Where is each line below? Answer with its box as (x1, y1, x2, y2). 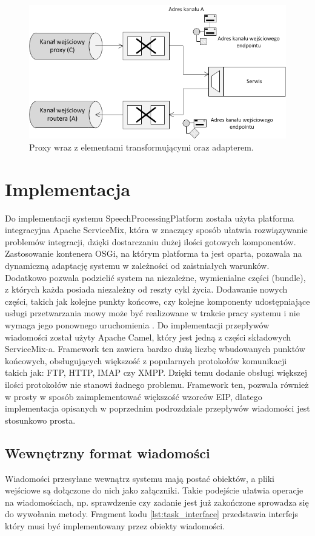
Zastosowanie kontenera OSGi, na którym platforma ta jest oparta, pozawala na (5, 247, 302, 260)
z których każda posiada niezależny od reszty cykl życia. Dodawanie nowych (5, 283, 288, 296)
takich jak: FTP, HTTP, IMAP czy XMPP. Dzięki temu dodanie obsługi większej (5, 366, 307, 379)
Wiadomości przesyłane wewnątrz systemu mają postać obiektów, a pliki (5, 472, 274, 484)
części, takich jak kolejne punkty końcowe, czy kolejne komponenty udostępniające (5, 294, 310, 307)
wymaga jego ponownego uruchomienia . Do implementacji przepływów (5, 319, 270, 331)
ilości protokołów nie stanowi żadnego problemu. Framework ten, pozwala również (5, 378, 309, 390)
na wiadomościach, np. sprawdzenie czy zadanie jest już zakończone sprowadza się (5, 495, 309, 508)
